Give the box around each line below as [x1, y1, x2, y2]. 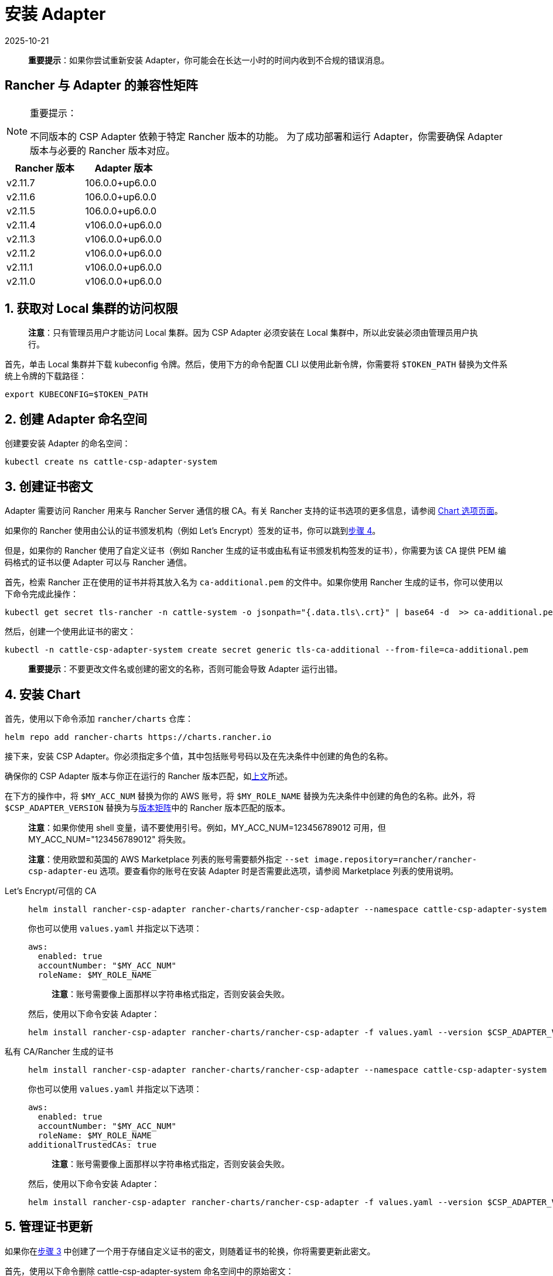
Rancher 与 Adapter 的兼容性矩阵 [5, 78, 198, 93]
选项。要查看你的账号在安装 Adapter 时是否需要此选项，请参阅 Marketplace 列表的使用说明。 [99, 865, 459, 876]
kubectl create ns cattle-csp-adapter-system [5, 457, 217, 467]
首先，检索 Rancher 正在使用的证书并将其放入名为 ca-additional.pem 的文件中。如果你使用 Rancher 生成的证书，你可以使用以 [5, 577, 503, 588]
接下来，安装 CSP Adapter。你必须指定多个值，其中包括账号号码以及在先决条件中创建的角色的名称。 [5, 750, 393, 761]
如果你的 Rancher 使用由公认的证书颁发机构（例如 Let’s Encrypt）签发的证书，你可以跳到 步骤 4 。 [5, 526, 381, 536]
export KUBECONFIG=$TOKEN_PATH [5, 390, 148, 400]
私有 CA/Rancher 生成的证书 [5, 1046, 114, 1056]
